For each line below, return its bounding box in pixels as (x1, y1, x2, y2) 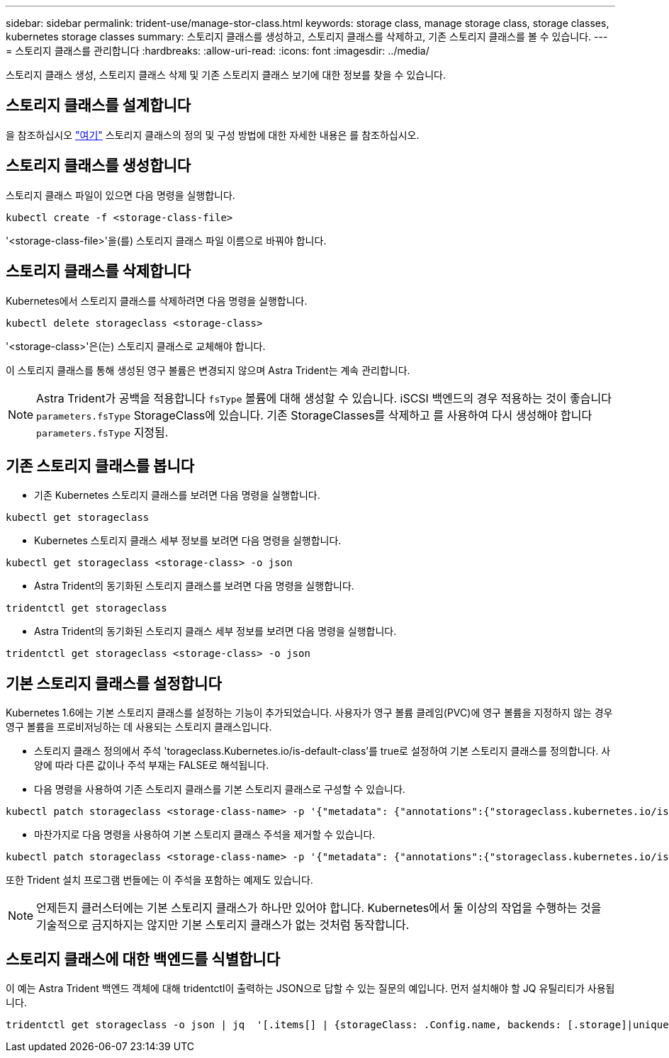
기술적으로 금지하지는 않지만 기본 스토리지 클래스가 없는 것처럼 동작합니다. (36, 918, 410, 933)
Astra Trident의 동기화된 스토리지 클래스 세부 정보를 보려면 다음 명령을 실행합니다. (34, 625, 397, 638)
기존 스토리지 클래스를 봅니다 (6, 456, 195, 475)
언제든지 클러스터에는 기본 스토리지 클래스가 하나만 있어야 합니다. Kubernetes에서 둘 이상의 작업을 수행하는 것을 (36, 901, 602, 916)
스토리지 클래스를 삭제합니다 (6, 262, 191, 281)
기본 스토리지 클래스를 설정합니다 (6, 674, 222, 692)
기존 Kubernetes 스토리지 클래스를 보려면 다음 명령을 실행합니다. (34, 489, 320, 502)
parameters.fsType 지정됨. (36, 424, 169, 439)
